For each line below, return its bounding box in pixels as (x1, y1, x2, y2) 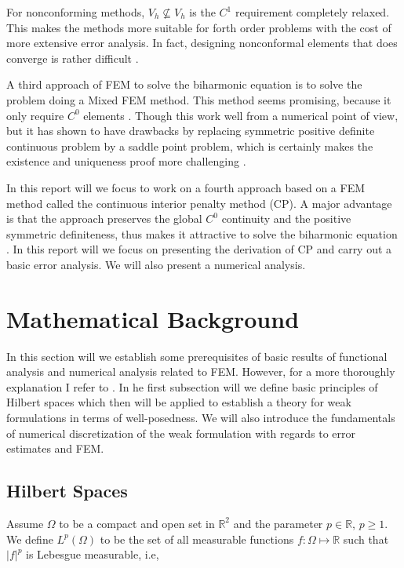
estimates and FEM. (6, 440, 104, 457)
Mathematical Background (6, 302, 300, 334)
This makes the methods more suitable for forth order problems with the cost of (6, 19, 391, 35)
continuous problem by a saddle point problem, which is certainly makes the (6, 137, 373, 154)
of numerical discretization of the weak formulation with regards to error (6, 424, 355, 441)
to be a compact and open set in (59, 515, 215, 531)
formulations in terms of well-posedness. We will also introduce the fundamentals (6, 410, 395, 425)
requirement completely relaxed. (235, 4, 390, 20)
